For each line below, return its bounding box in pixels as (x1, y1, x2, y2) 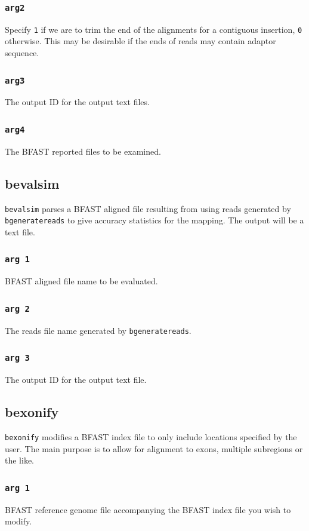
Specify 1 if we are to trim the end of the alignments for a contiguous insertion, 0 (5, 23, 302, 35)
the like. (5, 454, 34, 466)
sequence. (5, 47, 39, 59)
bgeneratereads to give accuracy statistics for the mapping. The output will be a (5, 214, 304, 226)
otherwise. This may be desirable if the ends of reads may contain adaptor (5, 35, 276, 47)
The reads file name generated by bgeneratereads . (5, 324, 191, 336)
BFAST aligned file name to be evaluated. (5, 275, 158, 287)
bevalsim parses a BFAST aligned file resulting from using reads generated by (5, 202, 291, 214)
